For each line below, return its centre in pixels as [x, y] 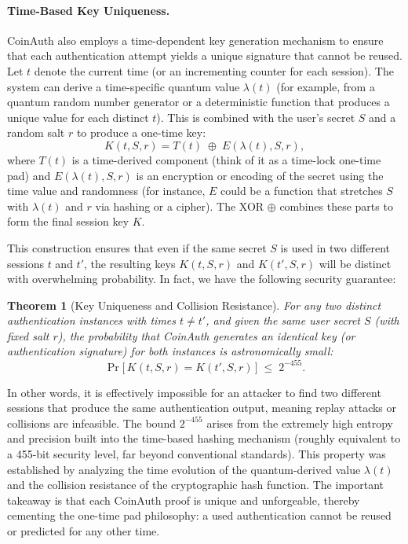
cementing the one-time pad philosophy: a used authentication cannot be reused [199, 515]
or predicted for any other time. [84, 530]
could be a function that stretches [301, 191]
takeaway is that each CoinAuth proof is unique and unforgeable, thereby [184, 500]
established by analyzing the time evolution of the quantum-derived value [184, 469]
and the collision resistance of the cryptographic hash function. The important [196, 485]
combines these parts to [336, 206]
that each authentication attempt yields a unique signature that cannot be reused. [205, 55]
